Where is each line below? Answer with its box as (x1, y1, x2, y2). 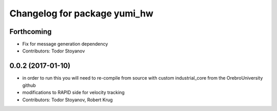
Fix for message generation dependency (22, 41, 108, 47)
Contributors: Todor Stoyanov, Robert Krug (22, 97, 113, 103)
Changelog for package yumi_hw (9, 8, 154, 19)
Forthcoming (9, 27, 52, 36)
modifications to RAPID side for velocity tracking (22, 89, 125, 96)
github (22, 82, 36, 88)
